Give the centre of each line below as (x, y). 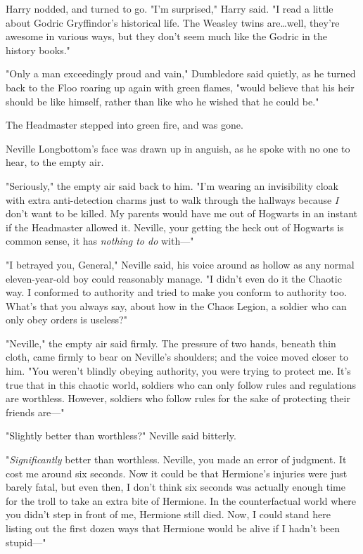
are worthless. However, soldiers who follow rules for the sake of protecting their (178, 398)
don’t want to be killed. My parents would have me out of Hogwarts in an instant (182, 213)
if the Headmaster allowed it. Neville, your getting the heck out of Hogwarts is (175, 227)
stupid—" (26, 542)
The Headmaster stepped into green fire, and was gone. (125, 125)
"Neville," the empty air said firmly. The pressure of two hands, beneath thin (171, 343)
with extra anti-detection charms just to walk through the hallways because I (172, 199)
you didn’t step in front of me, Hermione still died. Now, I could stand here (168, 514)
